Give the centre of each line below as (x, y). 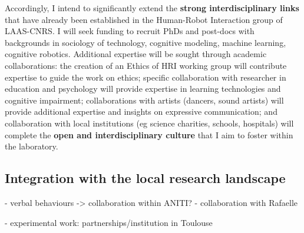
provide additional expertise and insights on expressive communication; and (141, 111)
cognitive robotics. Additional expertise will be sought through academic (136, 54)
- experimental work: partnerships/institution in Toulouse (109, 222)
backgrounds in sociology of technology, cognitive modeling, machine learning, (146, 42)
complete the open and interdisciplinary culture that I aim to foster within (149, 134)
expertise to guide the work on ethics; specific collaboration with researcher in (146, 77)
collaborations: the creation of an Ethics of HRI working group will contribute (146, 65)
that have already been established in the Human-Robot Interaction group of (144, 19)
